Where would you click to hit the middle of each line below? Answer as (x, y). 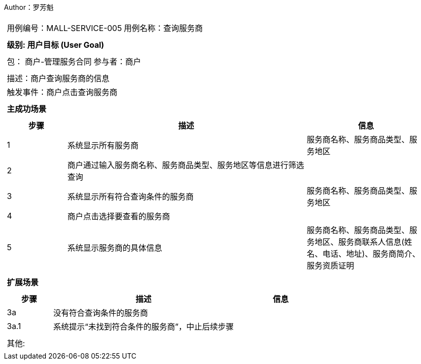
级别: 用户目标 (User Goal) (56, 45)
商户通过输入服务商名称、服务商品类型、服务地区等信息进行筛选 (186, 165)
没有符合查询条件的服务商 (101, 313)
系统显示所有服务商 (103, 145)
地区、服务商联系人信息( (360, 242)
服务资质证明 (331, 265)
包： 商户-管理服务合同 (49, 62)
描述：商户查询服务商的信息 (58, 78)
